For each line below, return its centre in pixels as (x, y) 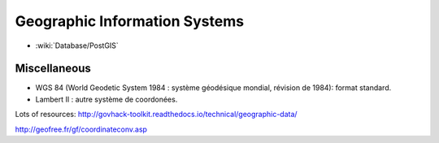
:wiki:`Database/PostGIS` (77, 45)
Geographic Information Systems (129, 21)
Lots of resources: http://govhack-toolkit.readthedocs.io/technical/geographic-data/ (156, 115)
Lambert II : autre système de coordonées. (106, 99)
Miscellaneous (53, 69)
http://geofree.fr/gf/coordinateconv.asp (81, 129)
